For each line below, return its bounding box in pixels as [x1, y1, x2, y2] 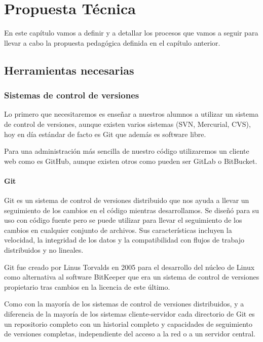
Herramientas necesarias [4, 62, 134, 78]
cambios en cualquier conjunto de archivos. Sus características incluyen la [4, 224, 232, 235]
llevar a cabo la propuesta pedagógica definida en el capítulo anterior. [4, 37, 220, 48]
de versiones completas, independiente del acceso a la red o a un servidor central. [4, 328, 255, 339]
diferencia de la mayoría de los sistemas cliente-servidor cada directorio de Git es [4, 309, 255, 319]
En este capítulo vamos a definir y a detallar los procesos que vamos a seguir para [4, 27, 258, 38]
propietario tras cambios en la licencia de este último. [4, 281, 170, 292]
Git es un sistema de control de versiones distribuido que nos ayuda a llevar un [4, 195, 249, 206]
